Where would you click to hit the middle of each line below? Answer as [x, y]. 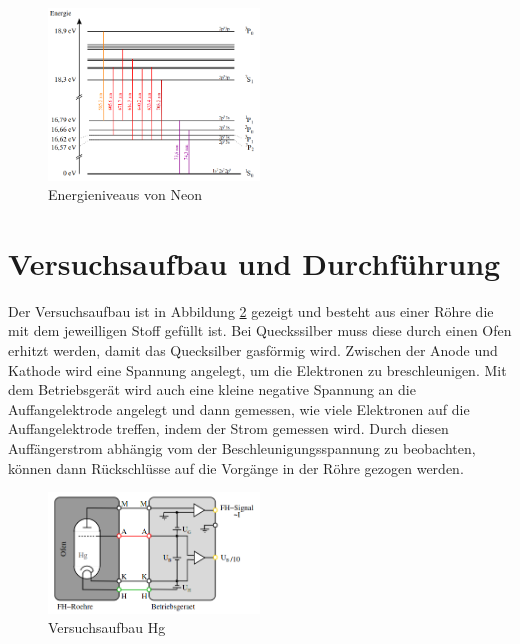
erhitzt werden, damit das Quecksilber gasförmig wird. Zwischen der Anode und [253, 350]
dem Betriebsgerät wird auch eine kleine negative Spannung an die [212, 389]
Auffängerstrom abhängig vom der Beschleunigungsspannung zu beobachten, [242, 447]
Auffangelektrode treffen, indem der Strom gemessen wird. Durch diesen [228, 428]
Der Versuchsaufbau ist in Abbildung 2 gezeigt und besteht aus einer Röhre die [251, 310]
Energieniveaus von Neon [125, 194]
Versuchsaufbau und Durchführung [254, 262]
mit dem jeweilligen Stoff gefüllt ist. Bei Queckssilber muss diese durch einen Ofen [260, 330]
